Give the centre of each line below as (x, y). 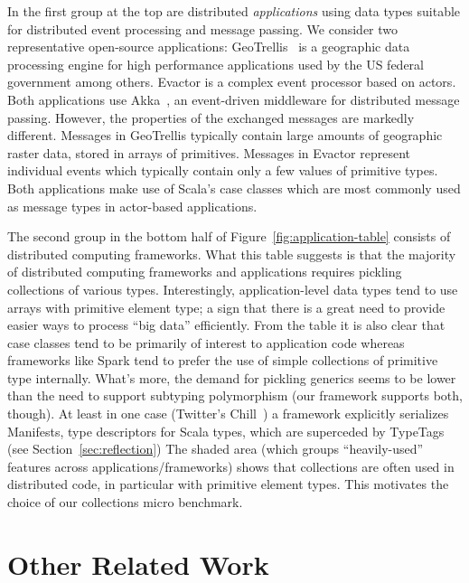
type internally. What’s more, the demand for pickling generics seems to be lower (232, 377)
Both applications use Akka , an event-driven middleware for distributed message (234, 99)
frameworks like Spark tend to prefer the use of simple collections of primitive (223, 360)
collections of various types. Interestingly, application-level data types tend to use (233, 289)
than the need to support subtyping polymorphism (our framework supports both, (235, 395)
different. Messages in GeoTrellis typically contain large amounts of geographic (225, 135)
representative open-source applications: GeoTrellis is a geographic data (209, 47)
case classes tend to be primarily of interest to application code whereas (206, 342)
